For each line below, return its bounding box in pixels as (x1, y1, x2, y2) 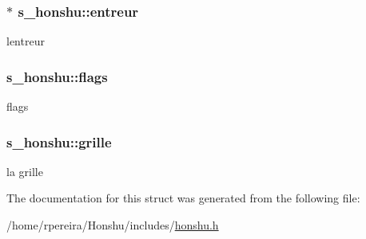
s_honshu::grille (6, 131, 112, 151)
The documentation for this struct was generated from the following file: (6, 190, 360, 206)
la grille (6, 163, 43, 179)
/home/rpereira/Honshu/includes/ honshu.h (6, 217, 219, 233)
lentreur (6, 33, 45, 49)
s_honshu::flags (6, 66, 108, 86)
